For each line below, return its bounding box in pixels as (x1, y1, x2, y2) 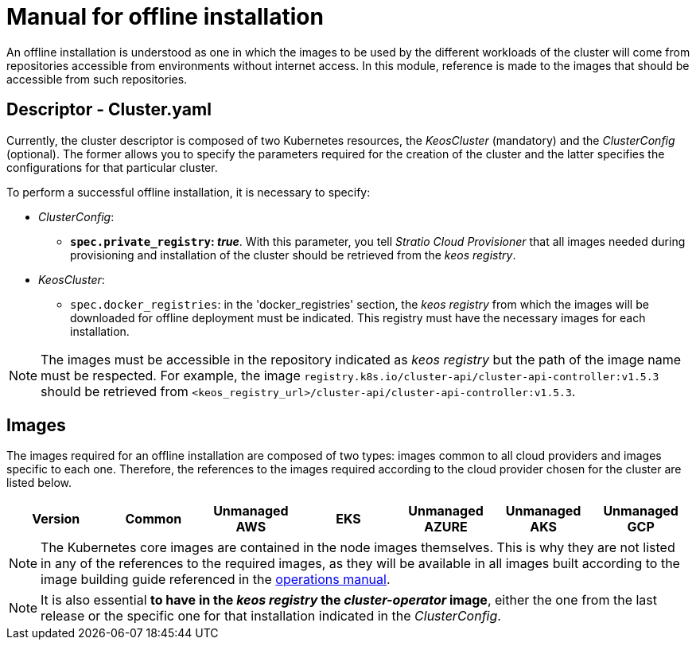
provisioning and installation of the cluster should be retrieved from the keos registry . (70, 247, 516, 262)
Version (32, 511, 80, 527)
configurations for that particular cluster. (6, 160, 218, 174)
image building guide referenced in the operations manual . (41, 571, 391, 588)
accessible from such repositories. (6, 72, 188, 86)
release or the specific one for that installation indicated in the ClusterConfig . (41, 608, 501, 625)
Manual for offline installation (6, 3, 324, 30)
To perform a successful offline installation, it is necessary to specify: (6, 185, 371, 199)
